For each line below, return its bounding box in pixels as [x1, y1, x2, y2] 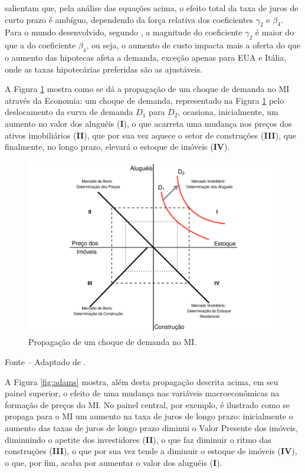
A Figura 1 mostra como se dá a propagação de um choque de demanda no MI [5, 83, 290, 95]
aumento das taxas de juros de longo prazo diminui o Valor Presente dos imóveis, [5, 422, 299, 434]
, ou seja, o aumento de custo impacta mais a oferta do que [86, 39, 301, 51]
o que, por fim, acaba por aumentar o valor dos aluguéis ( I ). [5, 456, 222, 468]
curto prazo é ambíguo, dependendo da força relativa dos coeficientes [5, 13, 254, 25]
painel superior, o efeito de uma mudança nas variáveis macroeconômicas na [5, 387, 280, 399]
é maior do [255, 26, 294, 38]
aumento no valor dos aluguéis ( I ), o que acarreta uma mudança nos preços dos [5, 117, 292, 129]
